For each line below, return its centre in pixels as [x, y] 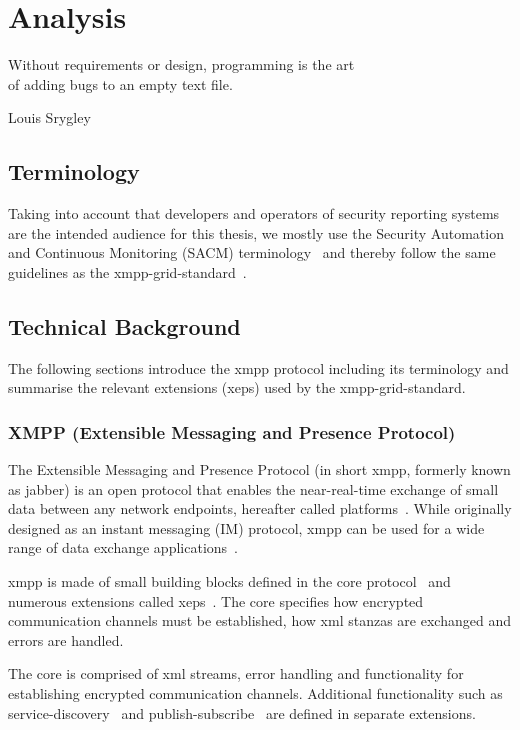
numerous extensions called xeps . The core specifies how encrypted [216, 600]
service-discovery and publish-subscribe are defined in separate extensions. [242, 712]
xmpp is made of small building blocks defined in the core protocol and [229, 581]
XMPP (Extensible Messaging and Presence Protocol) [232, 431]
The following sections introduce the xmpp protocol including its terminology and [258, 367]
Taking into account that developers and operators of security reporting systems [254, 213]
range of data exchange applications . [123, 547]
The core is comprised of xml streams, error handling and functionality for [236, 673]
